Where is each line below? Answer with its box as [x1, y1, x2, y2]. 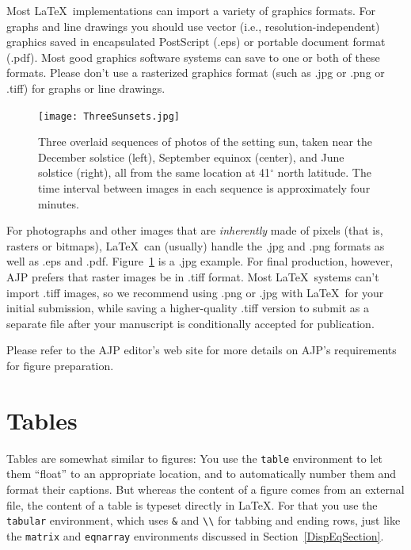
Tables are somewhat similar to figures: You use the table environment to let [6, 449, 382, 466]
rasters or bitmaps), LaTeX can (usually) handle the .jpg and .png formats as [6, 237, 385, 254]
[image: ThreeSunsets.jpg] [38, 110, 180, 122]
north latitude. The [277, 164, 371, 181]
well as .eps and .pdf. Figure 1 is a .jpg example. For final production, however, [6, 253, 394, 269]
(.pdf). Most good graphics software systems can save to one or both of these [6, 48, 380, 65]
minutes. [38, 195, 79, 212]
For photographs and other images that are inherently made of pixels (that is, [6, 222, 383, 239]
